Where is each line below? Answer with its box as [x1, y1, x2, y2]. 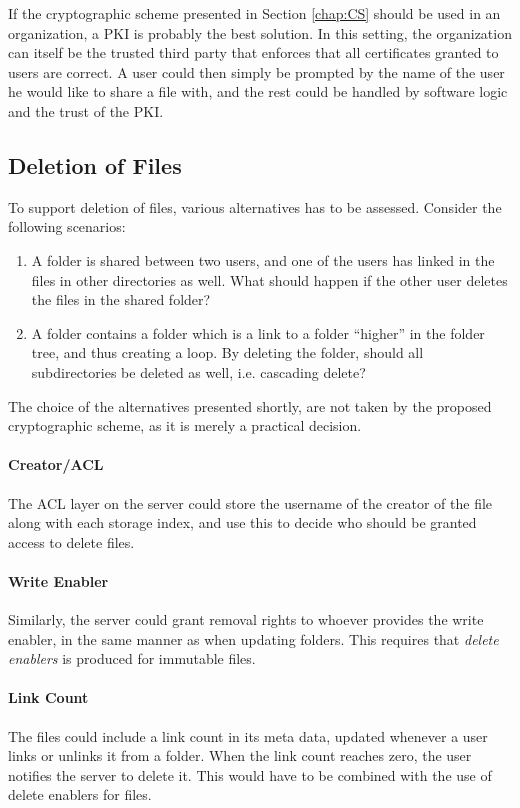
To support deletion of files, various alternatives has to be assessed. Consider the [8, 196, 502, 217]
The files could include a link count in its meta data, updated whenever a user [8, 725, 488, 746]
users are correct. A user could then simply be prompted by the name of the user [8, 61, 505, 82]
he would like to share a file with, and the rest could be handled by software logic [8, 81, 508, 102]
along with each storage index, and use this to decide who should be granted [8, 512, 477, 533]
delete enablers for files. [8, 784, 152, 805]
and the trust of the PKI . [8, 100, 164, 121]
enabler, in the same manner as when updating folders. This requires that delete [8, 628, 499, 649]
